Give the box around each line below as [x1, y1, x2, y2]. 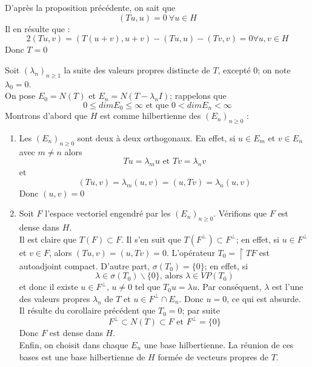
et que [145, 101, 169, 110]
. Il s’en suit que [121, 232, 181, 245]
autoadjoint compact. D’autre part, [19, 259, 150, 272]
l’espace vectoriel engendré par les [45, 207, 171, 220]
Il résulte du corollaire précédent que [19, 304, 156, 317]
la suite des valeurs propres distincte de [64, 63, 210, 76]
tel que [134, 280, 161, 293]
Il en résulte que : [5, 22, 70, 35]
